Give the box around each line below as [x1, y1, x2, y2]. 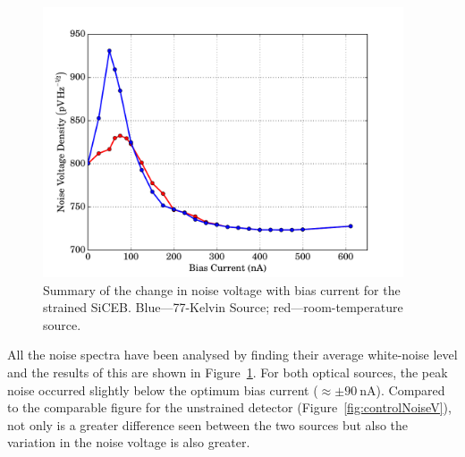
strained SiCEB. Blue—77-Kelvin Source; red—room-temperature [43, 298, 403, 317]
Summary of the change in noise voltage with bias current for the [43, 280, 401, 299]
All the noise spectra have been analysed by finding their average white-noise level [7, 345, 458, 364]
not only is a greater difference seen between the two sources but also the [7, 415, 409, 434]
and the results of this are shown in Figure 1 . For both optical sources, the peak [7, 363, 448, 382]
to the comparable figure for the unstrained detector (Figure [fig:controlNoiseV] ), [7, 398, 452, 417]
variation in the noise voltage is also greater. [7, 433, 250, 452]
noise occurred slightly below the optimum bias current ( [7, 380, 318, 399]
